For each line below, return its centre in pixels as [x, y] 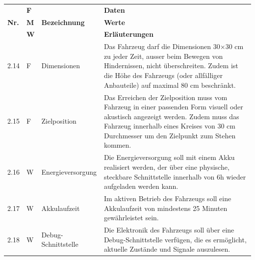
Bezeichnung [63, 22]
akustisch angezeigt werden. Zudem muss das [171, 116]
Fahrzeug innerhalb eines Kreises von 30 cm [169, 126]
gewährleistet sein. [131, 218]
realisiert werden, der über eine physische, [166, 167]
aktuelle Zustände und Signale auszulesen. [167, 249]
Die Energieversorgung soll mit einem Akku [169, 157]
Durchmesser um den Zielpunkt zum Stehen [170, 135]
